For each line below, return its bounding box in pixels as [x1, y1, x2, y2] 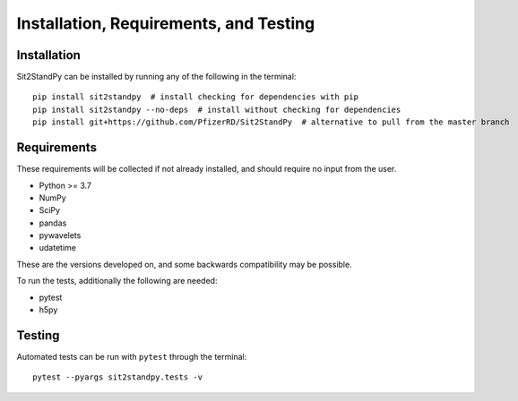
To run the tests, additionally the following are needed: [16, 276, 218, 286]
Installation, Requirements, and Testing [16, 13, 315, 33]
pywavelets [39, 230, 82, 241]
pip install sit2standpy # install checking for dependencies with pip [32, 92, 358, 102]
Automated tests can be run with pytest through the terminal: [16, 351, 247, 362]
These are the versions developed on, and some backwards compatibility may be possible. [16, 259, 353, 269]
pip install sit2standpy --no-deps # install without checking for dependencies [32, 104, 401, 115]
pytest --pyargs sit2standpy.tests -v [32, 372, 203, 382]
